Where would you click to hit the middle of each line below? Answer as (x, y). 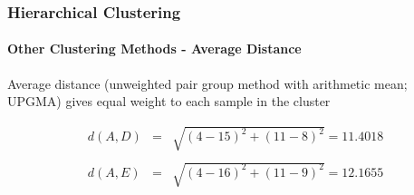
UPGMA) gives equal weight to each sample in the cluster (169, 101)
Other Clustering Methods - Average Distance (154, 49)
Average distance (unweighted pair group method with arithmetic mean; (207, 83)
